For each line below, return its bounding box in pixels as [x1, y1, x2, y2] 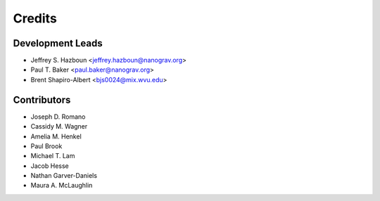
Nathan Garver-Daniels [30, 171, 98, 180]
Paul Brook [30, 141, 63, 150]
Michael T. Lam [30, 152, 75, 160]
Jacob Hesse [30, 162, 70, 170]
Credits [13, 11, 58, 26]
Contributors [13, 93, 71, 105]
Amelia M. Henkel [30, 132, 82, 141]
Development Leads [13, 37, 103, 49]
